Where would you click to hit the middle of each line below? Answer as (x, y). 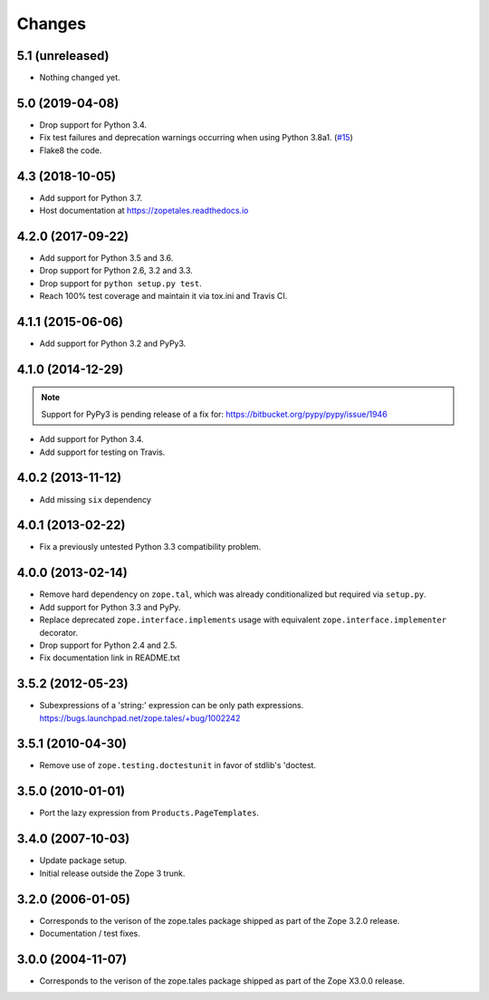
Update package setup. (83, 861)
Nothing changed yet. (80, 78)
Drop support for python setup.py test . (121, 283)
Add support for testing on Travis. (102, 452)
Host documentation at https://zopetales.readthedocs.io (144, 211)
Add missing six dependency (95, 499)
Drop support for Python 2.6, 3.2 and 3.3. (116, 271)
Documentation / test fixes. (90, 933)
